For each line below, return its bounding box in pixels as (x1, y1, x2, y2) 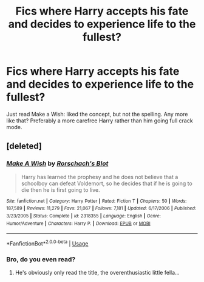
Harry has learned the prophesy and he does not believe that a (21, 173, 178, 180)
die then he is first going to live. (21, 186, 100, 193)
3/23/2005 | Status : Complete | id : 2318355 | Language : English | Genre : (6, 213, 161, 219)
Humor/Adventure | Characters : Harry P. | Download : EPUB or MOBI (6, 220, 151, 227)
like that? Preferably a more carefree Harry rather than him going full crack (6, 117, 193, 124)
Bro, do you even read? (6, 255, 76, 263)
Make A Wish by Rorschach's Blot (6, 160, 109, 168)
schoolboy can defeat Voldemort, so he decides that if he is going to (21, 180, 192, 187)
